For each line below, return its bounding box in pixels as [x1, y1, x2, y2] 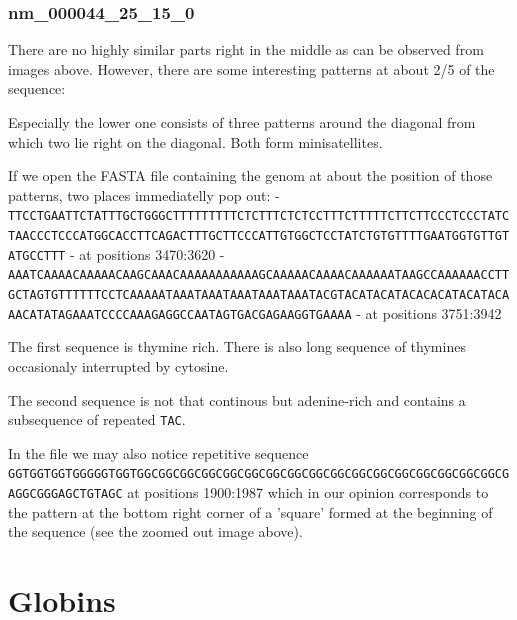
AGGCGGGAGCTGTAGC [8, 487, 123, 501]
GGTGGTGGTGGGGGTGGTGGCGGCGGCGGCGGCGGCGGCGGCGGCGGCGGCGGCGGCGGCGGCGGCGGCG [8, 467, 510, 482]
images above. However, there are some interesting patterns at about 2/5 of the [8, 58, 495, 79]
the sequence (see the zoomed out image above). [8, 521, 303, 542]
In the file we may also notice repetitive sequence [8, 442, 309, 463]
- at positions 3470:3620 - [69, 243, 225, 264]
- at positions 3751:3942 [356, 302, 502, 323]
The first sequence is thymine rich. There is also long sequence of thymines [8, 336, 466, 357]
